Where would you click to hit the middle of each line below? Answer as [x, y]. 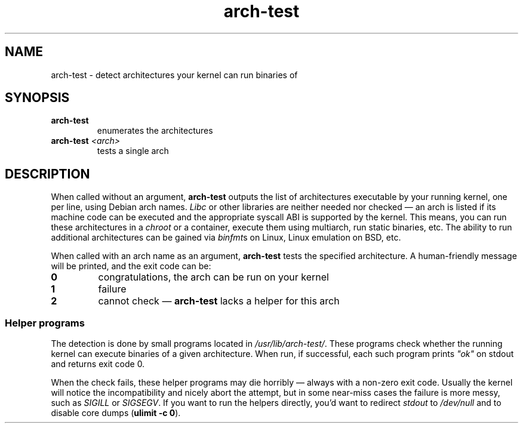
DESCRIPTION [47, 174]
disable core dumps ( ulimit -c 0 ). [116, 413]
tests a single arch [133, 151]
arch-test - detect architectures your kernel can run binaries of [174, 75]
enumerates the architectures [155, 131]
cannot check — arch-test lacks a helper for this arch [219, 301]
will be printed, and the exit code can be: [131, 266]
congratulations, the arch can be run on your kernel [213, 277]
